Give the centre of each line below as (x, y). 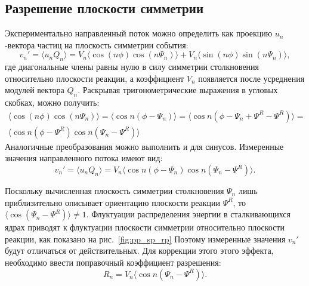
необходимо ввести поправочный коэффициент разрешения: (113, 262)
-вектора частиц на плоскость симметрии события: (97, 44)
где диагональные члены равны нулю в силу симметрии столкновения (132, 67)
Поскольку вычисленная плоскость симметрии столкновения (115, 191)
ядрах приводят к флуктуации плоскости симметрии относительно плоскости (145, 227)
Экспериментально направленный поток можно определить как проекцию (139, 33)
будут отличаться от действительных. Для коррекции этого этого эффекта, (139, 250)
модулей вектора (35, 90)
